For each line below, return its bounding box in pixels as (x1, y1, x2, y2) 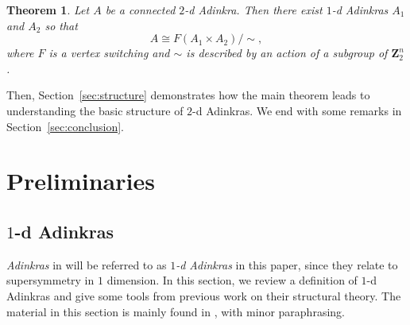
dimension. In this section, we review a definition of (106, 272, 358, 288)
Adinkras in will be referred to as (6, 256, 167, 273)
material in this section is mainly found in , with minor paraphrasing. (6, 303, 345, 319)
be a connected (105, 2, 176, 17)
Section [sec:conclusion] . (6, 118, 124, 134)
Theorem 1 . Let (6, 2, 90, 17)
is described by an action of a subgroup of (186, 44, 388, 61)
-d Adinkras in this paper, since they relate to (176, 256, 398, 273)
